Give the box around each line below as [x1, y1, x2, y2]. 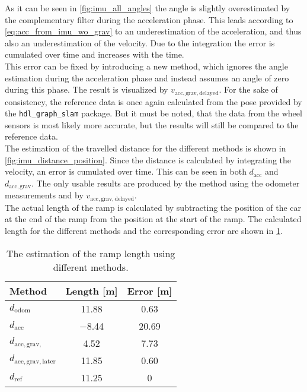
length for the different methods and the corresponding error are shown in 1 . [5, 224, 283, 236]
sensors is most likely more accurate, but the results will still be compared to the [5, 118, 299, 131]
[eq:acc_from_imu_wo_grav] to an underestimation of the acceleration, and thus [5, 25, 302, 37]
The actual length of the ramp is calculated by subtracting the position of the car [5, 201, 302, 213]
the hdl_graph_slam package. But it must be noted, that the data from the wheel [5, 107, 302, 119]
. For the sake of [219, 83, 278, 96]
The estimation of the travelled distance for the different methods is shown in [5, 142, 286, 154]
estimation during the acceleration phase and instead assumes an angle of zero [5, 71, 289, 84]
